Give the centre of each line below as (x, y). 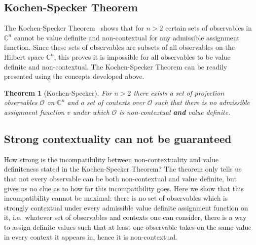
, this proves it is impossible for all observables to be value (142, 56)
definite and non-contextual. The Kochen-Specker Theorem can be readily (116, 66)
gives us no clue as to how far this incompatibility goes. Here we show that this (124, 188)
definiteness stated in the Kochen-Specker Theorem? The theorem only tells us (123, 169)
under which (91, 112)
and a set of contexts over (106, 102)
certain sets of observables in (209, 28)
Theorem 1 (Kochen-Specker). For (58, 92)
